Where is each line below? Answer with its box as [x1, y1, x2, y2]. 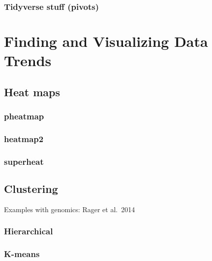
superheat [4, 155, 44, 167]
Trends [4, 50, 52, 71]
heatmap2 [4, 132, 44, 145]
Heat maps [4, 84, 60, 99]
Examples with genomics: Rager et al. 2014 [4, 204, 135, 214]
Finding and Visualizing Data [4, 31, 208, 51]
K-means [4, 248, 40, 260]
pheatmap [4, 110, 44, 122]
